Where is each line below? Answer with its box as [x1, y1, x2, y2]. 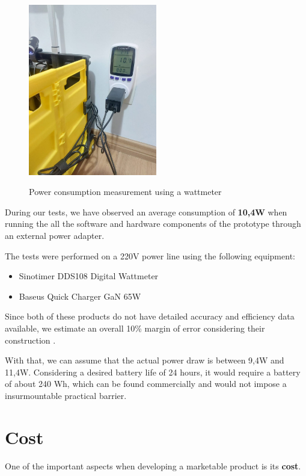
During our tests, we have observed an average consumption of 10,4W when [5, 205, 287, 218]
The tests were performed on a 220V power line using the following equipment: [5, 249, 295, 262]
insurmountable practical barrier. [5, 389, 127, 401]
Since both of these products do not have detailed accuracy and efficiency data [5, 310, 295, 323]
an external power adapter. [5, 229, 105, 242]
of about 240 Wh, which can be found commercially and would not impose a [5, 377, 287, 390]
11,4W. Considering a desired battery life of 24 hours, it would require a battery [5, 365, 301, 378]
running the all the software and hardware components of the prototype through [5, 217, 301, 230]
